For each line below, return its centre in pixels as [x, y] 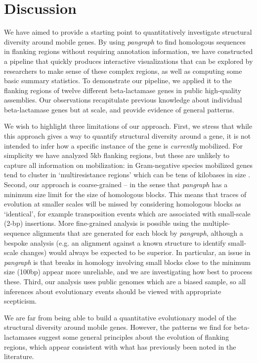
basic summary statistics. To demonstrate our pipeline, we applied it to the [118, 80]
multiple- [216, 223]
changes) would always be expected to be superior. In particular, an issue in [135, 252]
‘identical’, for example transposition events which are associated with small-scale [127, 213]
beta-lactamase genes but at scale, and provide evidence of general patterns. [119, 109]
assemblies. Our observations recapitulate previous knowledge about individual [123, 100]
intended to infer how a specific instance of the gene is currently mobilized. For [124, 145]
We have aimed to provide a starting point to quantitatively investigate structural [128, 32]
